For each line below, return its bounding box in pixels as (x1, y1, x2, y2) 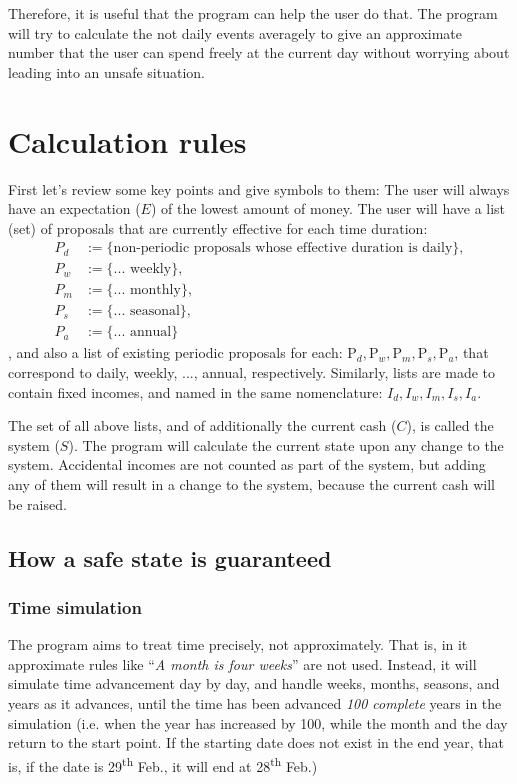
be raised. (8, 493, 67, 514)
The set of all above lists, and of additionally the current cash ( (8, 415, 397, 436)
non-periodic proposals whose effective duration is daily (113, 241, 453, 256)
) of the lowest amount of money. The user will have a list (150, 198, 506, 219)
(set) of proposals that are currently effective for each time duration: (8, 217, 428, 238)
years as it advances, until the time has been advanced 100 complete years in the (8, 692, 502, 713)
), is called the (406, 415, 494, 436)
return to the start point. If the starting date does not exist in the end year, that (8, 732, 504, 753)
